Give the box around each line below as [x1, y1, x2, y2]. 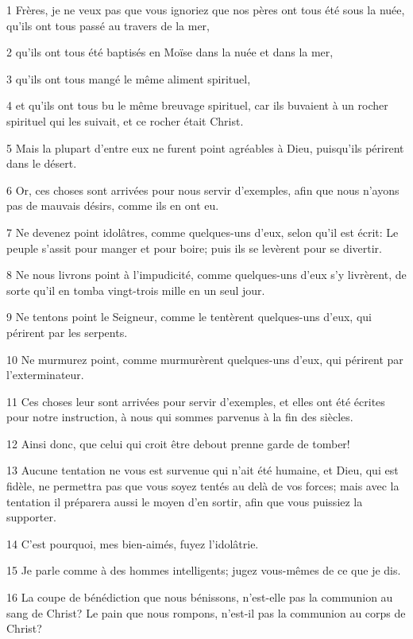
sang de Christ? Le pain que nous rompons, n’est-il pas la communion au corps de [6, 604, 406, 621]
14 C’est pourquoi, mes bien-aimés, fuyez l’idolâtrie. [6, 535, 259, 552]
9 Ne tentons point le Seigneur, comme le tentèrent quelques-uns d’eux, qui [6, 308, 372, 325]
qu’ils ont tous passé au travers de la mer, [6, 17, 210, 33]
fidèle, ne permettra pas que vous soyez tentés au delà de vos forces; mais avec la [6, 478, 399, 494]
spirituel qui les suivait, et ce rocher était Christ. [6, 112, 244, 129]
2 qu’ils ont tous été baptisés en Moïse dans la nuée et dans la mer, [6, 44, 334, 60]
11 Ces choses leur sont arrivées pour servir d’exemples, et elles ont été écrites [6, 393, 385, 409]
